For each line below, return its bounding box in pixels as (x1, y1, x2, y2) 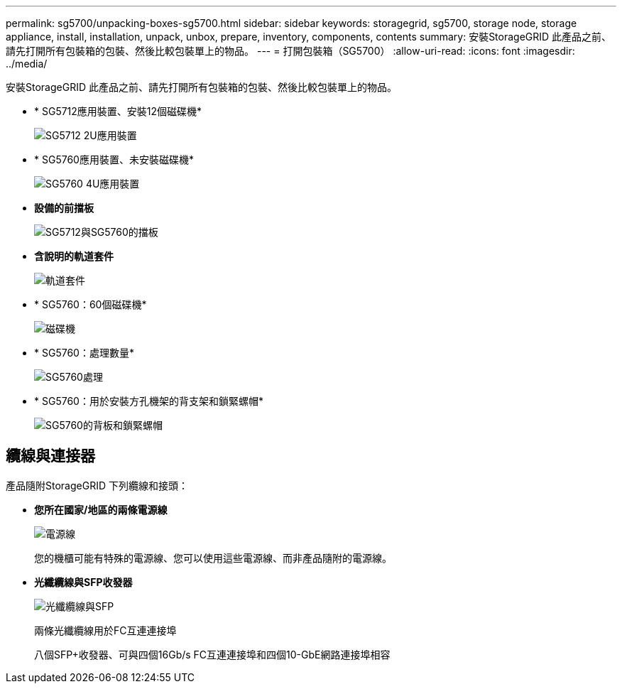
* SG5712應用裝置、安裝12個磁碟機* (34, 105, 202, 117)
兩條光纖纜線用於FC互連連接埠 (34, 624, 177, 636)
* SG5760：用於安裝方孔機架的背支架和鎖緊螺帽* (34, 395, 263, 407)
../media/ (6, 58, 48, 70)
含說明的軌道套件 (34, 250, 114, 262)
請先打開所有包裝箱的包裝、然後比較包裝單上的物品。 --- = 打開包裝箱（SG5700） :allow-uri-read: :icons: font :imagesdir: (6, 45, 575, 57)
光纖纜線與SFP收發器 (34, 575, 133, 588)
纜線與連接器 (6, 447, 95, 465)
